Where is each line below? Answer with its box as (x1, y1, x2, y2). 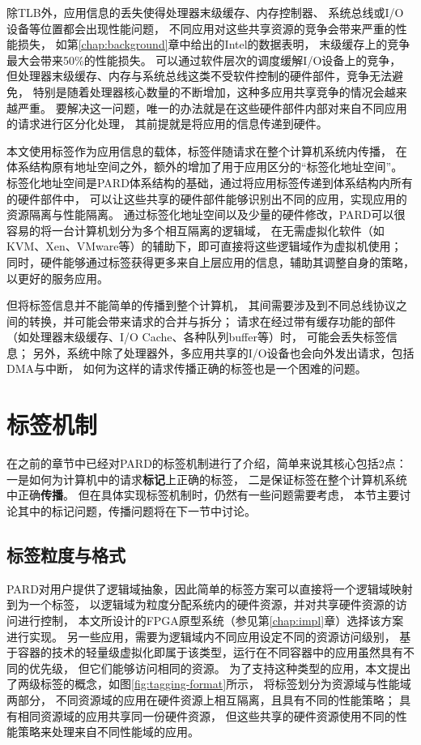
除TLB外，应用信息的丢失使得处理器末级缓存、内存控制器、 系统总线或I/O (6, 4, 404, 20)
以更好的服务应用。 (6, 269, 108, 286)
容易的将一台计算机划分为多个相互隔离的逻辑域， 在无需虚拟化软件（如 (6, 221, 385, 238)
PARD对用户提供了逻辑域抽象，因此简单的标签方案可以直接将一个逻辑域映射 (6, 580, 413, 597)
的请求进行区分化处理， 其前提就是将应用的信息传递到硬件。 (6, 115, 328, 132)
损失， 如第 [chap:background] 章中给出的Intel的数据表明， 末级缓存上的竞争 (17, 36, 410, 53)
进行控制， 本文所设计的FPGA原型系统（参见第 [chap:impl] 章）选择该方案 (17, 611, 404, 628)
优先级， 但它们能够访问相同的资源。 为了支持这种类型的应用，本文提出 (28, 659, 411, 676)
